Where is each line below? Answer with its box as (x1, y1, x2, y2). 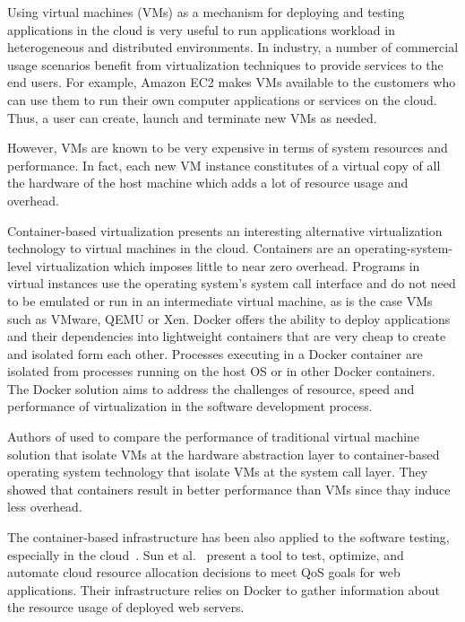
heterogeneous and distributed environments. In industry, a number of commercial (7, 38, 459, 57)
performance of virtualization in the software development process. (7, 397, 373, 416)
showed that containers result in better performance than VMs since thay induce (7, 479, 451, 498)
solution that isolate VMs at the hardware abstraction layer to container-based (7, 444, 440, 463)
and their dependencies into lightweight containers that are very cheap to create (7, 327, 446, 346)
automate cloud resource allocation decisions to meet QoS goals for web (7, 563, 400, 582)
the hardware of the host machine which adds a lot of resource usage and (7, 173, 409, 192)
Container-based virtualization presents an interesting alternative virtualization (7, 221, 443, 240)
